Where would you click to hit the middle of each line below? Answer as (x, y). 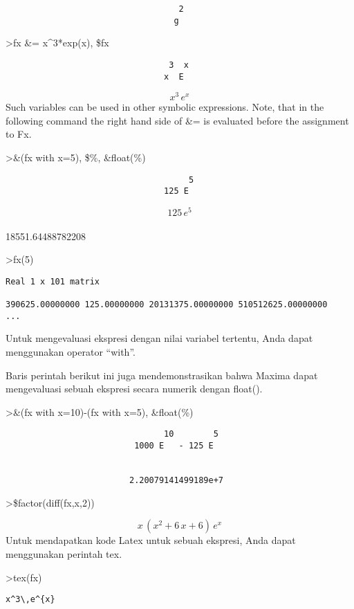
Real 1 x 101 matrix (53, 281)
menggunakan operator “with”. (71, 352)
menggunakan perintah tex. (64, 553)
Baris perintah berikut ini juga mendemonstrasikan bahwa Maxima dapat (162, 375)
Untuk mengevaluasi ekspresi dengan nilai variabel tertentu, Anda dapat (159, 338)
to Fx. (19, 134)
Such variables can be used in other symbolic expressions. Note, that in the (165, 107)
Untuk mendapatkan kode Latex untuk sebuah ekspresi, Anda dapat (151, 540)
